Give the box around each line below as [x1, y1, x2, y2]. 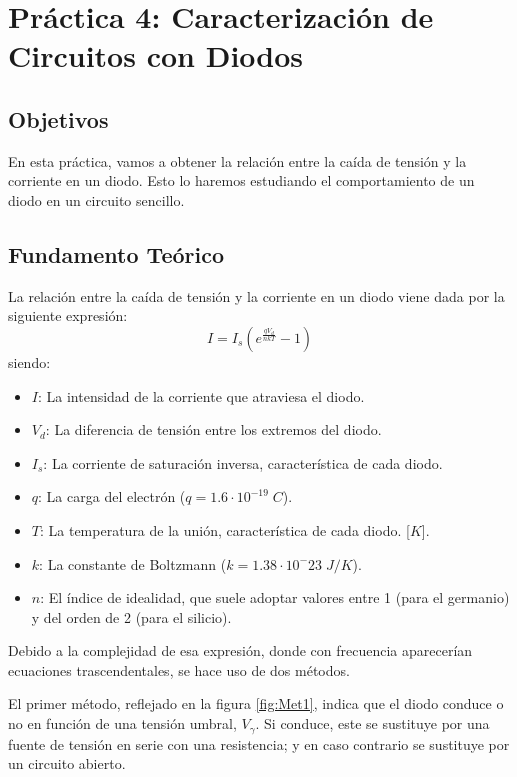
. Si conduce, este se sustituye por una [255, 713, 490, 734]
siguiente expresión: [8, 305, 128, 326]
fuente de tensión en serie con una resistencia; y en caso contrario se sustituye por [8, 733, 510, 754]
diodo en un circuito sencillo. [8, 189, 185, 210]
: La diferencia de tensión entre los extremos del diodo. [45, 419, 382, 440]
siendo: [8, 351, 51, 372]
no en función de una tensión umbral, [8, 713, 237, 734]
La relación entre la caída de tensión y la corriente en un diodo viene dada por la [8, 285, 505, 306]
